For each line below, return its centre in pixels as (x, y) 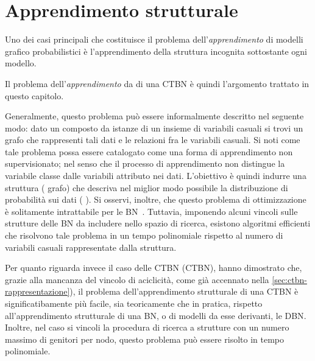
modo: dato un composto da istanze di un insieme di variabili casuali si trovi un (154, 128)
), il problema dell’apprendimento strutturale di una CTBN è (184, 291)
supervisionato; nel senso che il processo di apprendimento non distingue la (145, 163)
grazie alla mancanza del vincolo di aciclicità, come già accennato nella (137, 279)
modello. (21, 63)
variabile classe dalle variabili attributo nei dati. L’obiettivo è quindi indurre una (156, 176)
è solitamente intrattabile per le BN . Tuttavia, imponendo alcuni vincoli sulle (151, 211)
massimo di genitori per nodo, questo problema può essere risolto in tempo (144, 339)
